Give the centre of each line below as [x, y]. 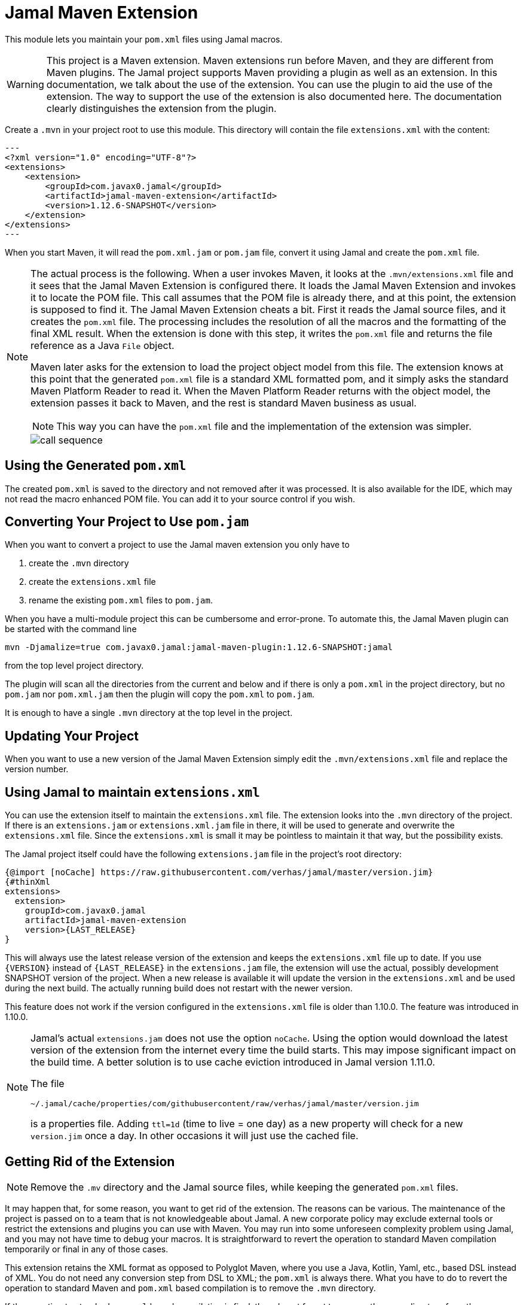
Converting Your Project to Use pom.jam [127, 522]
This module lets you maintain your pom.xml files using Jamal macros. [144, 39]
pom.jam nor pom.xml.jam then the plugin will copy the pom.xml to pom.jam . [160, 694]
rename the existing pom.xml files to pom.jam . [121, 600]
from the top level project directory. [74, 666]
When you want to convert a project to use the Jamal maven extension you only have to [177, 545]
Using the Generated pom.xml [96, 466]
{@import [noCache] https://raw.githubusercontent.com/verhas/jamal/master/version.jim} [219, 872]
